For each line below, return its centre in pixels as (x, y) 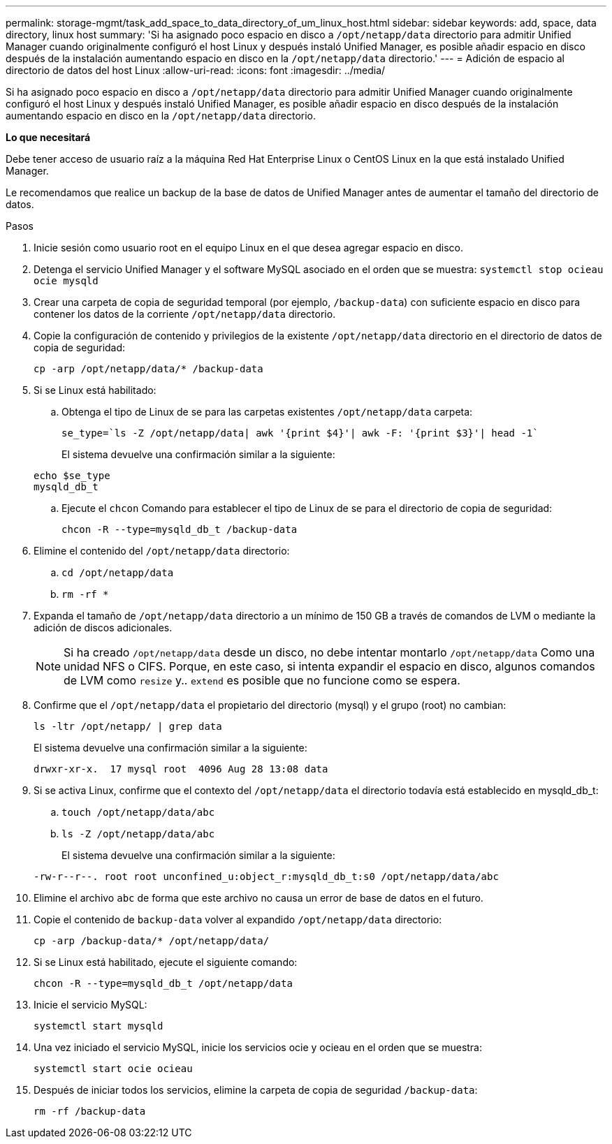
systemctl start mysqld (99, 1026)
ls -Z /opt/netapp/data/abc (138, 834)
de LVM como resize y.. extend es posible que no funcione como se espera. (262, 680)
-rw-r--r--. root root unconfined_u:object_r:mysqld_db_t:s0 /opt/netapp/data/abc (266, 877)
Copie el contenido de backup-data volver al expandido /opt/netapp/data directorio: (238, 919)
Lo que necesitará (48, 137)
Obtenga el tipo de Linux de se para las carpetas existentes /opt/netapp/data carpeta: (267, 412)
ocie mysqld (66, 281)
